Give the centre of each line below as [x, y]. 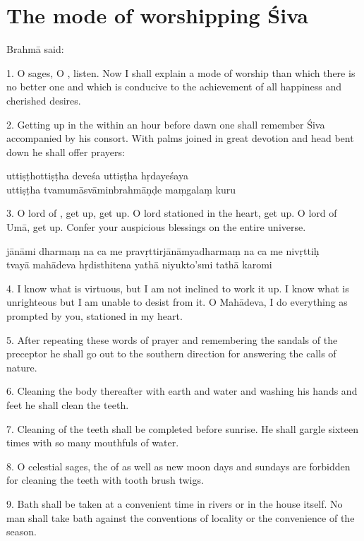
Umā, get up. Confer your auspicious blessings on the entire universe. [156, 227]
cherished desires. [44, 100]
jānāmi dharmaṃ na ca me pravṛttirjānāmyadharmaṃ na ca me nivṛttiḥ [163, 250]
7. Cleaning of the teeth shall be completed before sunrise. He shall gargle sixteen [183, 428]
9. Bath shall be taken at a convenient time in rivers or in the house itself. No [175, 503]
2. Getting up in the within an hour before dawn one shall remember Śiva [166, 124]
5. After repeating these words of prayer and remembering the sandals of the [172, 339]
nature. [22, 367]
